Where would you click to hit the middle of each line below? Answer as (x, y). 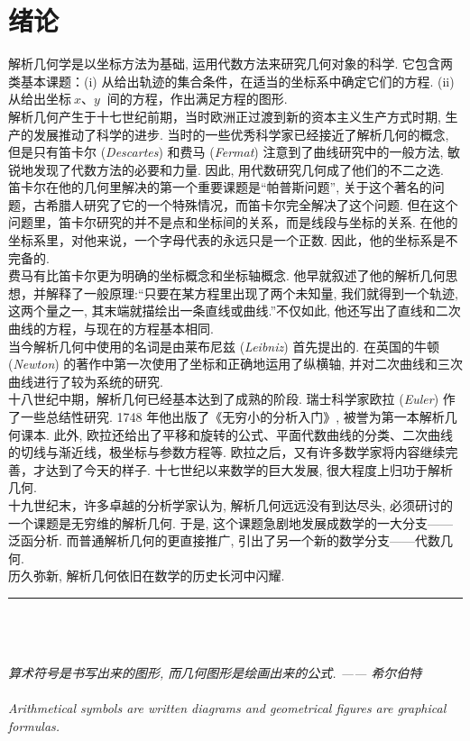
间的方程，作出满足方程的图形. (197, 99)
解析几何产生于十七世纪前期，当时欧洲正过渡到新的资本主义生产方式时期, (225, 116)
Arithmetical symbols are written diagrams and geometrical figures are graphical (227, 707)
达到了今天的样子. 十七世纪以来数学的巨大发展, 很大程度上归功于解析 (249, 469)
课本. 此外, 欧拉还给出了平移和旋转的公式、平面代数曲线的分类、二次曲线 (237, 434)
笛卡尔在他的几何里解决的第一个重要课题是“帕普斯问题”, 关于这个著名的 (220, 187)
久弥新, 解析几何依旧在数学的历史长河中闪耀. (152, 576)
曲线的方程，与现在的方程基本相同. (111, 329)
